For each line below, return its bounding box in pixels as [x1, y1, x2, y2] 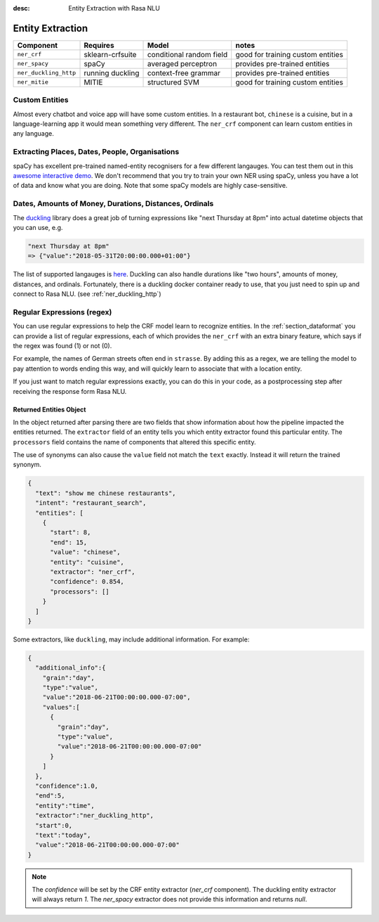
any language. [13, 129, 54, 138]
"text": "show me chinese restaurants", [35, 489, 176, 497]
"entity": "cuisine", [50, 558, 124, 566]
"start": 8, [50, 528, 91, 537]
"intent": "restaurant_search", [35, 499, 147, 507]
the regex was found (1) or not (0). [13, 341, 112, 350]
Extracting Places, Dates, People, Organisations [13, 147, 180, 157]
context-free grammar [147, 68, 221, 77]
